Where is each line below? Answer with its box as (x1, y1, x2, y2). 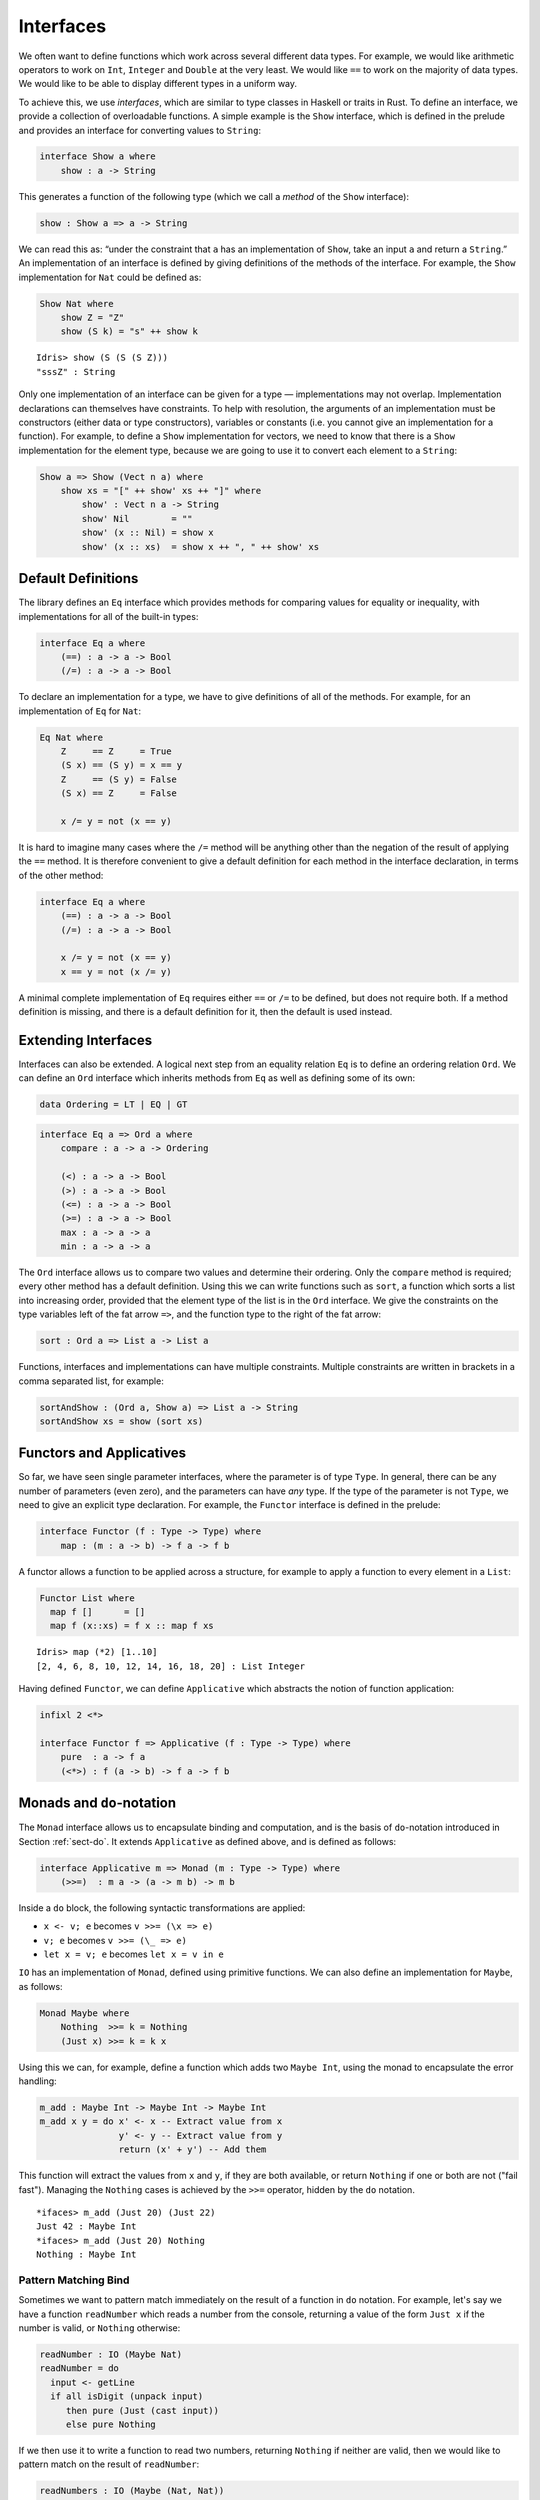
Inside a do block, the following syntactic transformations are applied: (18, 1901, 306, 1914)
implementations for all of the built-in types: (18, 610, 199, 622)
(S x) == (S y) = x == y (60, 760, 183, 771)
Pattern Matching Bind (18, 2273, 130, 2287)
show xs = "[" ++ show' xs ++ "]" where (60, 485, 262, 497)
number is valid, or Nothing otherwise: (18, 2322, 181, 2334)
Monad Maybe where (39, 2007, 130, 2019)
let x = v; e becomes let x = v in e (43, 1948, 224, 1960)
